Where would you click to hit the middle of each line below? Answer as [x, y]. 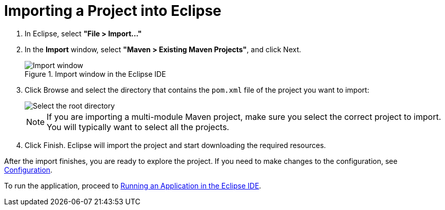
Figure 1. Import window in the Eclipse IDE [95, 74]
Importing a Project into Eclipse [113, 11]
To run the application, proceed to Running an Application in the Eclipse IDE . [133, 185]
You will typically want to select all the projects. [138, 127]
